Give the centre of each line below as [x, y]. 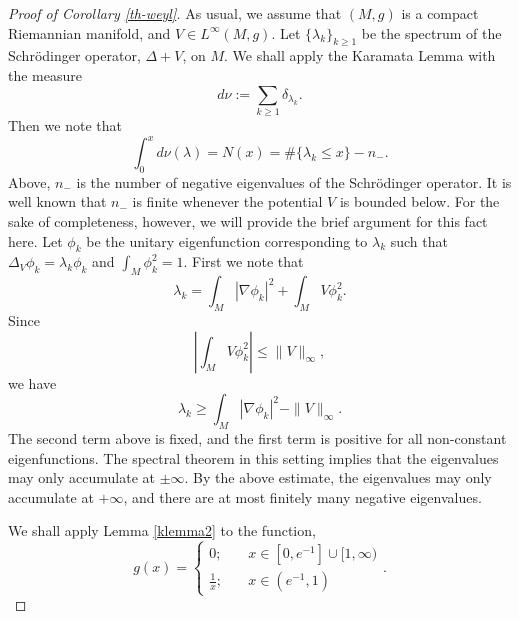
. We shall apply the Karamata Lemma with [360, 55]
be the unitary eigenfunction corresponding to [227, 240]
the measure [45, 74]
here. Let [35, 240]
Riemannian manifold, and [89, 32]
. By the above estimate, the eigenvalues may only [338, 477]
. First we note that [243, 261]
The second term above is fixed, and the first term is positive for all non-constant [257, 437]
